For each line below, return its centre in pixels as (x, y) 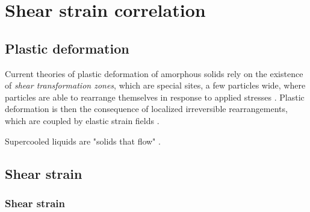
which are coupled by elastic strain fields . (82, 120)
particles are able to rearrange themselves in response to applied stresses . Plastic (155, 97)
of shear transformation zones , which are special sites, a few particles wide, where (155, 85)
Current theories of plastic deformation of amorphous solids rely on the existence (154, 73)
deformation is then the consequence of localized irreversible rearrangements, (146, 109)
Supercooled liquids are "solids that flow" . (83, 141)
